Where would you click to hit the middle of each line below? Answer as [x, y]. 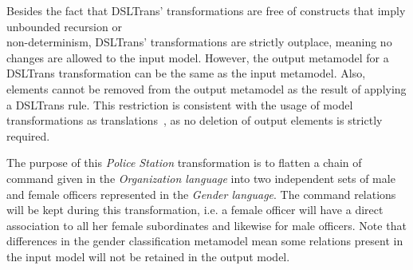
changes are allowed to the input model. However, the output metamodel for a [198, 57]
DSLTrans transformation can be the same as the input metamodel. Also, [186, 73]
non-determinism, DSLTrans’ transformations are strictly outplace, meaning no [199, 42]
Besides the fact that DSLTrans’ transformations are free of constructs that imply [206, 10]
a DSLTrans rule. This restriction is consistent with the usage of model [180, 104]
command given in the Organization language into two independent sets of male [201, 178]
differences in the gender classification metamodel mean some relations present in [205, 241]
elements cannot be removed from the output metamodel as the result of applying [206, 88]
